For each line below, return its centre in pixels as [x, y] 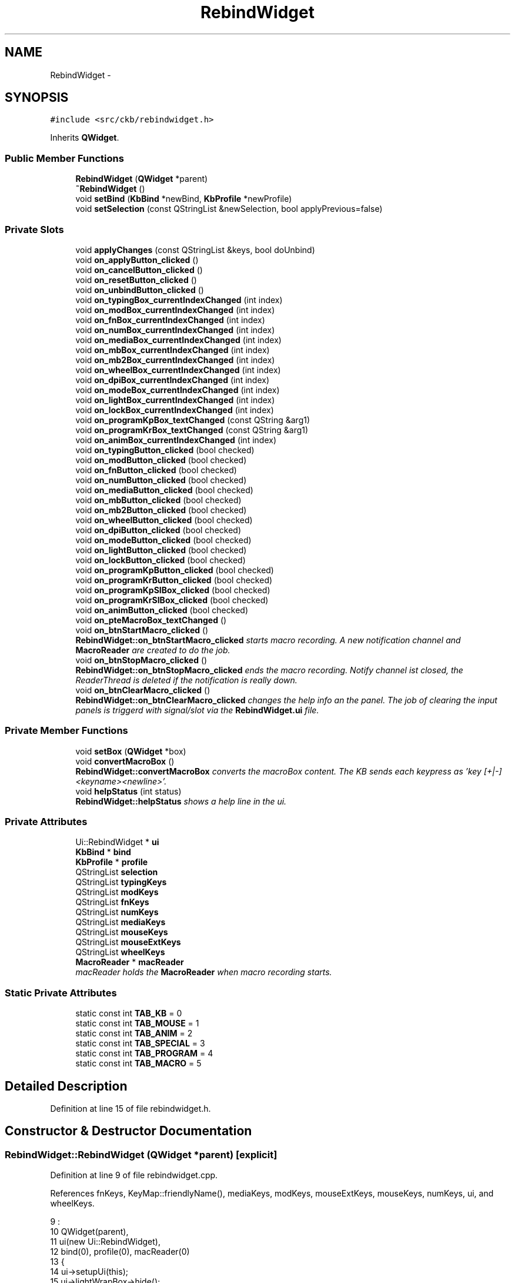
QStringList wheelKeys [120, 952]
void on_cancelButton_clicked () [139, 270]
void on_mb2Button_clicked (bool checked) [161, 510]
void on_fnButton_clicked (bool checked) [156, 470]
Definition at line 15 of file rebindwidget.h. [131, 1109]
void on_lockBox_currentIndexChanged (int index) [175, 410]
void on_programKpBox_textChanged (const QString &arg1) [193, 420]
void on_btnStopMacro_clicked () [141, 660]
